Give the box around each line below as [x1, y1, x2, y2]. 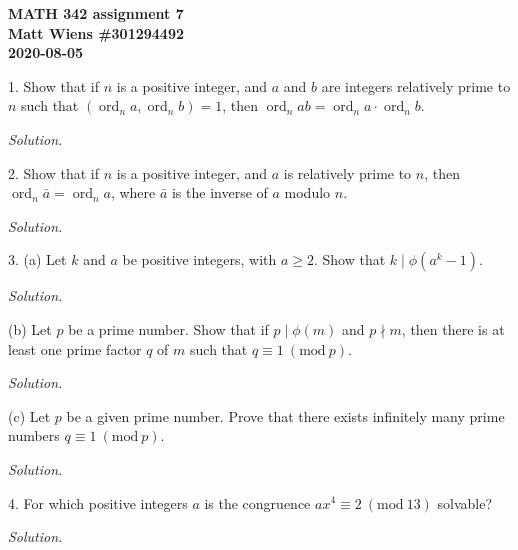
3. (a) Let [8, 249, 67, 270]
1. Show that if [8, 75, 100, 96]
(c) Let [8, 405, 51, 426]
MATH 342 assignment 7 [8, 3, 184, 23]
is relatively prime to [283, 162, 412, 183]
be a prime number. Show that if [68, 318, 269, 339]
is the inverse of [171, 182, 268, 203]
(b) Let [8, 318, 52, 339]
